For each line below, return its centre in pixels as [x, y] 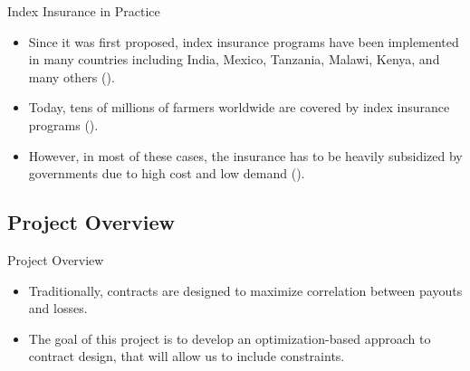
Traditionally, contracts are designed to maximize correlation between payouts [245, 290]
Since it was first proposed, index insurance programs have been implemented [244, 41]
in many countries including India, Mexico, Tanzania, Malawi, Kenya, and [234, 59]
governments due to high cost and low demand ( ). [167, 173]
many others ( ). [72, 76]
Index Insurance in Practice [84, 11]
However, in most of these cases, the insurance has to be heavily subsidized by [245, 155]
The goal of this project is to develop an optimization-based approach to [230, 338]
